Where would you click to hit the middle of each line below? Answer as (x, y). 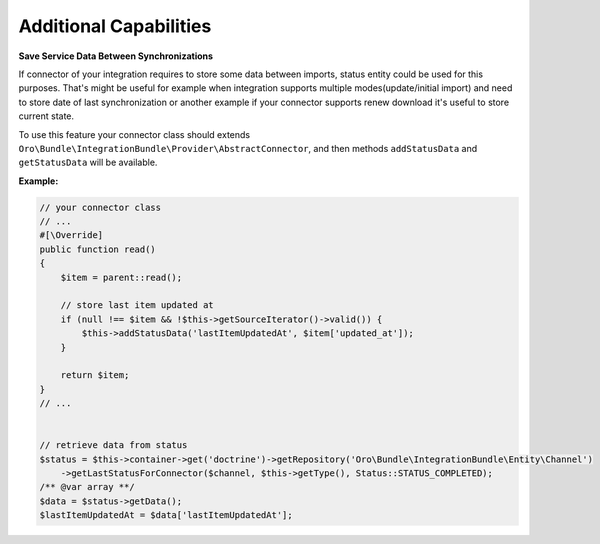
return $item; (95, 375)
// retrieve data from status (113, 445)
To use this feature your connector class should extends (134, 134)
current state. (46, 116)
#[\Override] (71, 235)
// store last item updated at (137, 305)
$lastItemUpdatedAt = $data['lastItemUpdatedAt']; (166, 515)
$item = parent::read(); (121, 277)
